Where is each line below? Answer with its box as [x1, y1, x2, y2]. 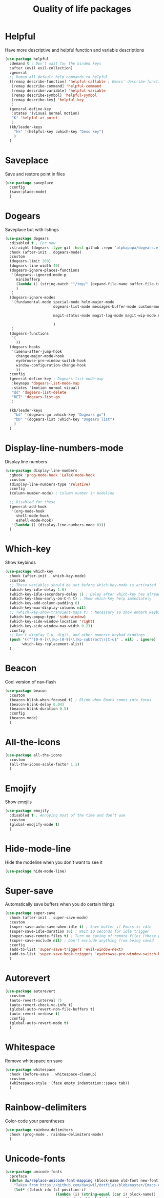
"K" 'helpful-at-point [11, 116, 58, 121]
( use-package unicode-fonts [5, 1169, 62, 1174]
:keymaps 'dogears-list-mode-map [11, 381, 80, 386]
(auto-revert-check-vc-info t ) [9, 1003, 73, 1007]
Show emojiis [5, 799, 32, 805]
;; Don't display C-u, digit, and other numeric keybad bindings [9, 633, 145, 638]
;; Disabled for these [9, 500, 56, 505]
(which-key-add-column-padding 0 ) [9, 601, 80, 606]
